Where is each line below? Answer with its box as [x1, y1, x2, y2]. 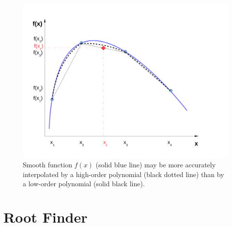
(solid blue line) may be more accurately [95, 160, 216, 170]
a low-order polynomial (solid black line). [23, 178, 145, 189]
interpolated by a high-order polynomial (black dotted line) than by [23, 169, 224, 179]
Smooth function [23, 160, 72, 170]
